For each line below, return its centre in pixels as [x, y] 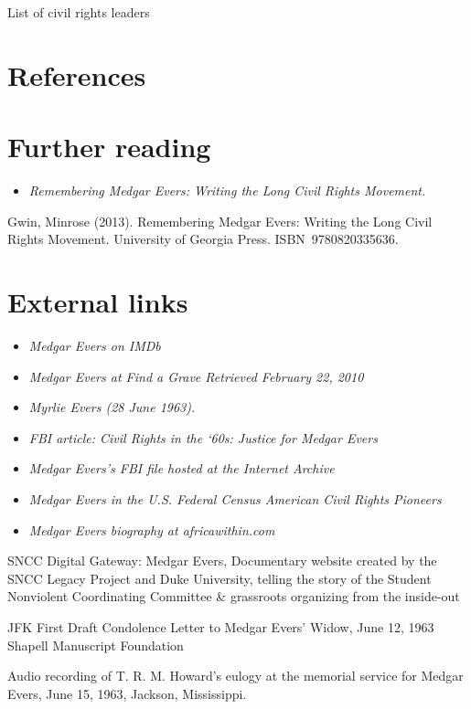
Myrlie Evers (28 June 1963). [112, 407]
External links [98, 302]
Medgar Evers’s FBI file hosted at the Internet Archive [182, 468]
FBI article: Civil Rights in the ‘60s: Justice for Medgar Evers [203, 437]
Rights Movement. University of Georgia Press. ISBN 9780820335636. [203, 239]
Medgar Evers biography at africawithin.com [152, 529]
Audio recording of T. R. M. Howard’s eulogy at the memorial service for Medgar [235, 676]
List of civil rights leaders [79, 12]
